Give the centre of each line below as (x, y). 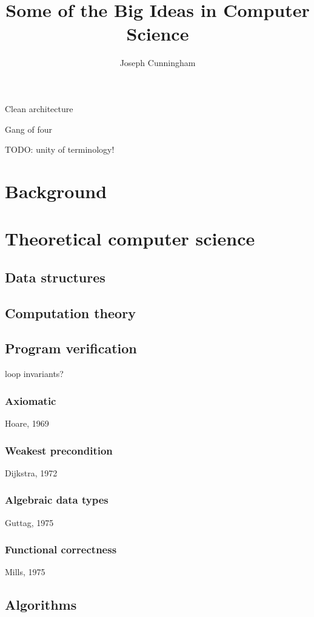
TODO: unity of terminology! (60, 149)
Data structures (55, 277)
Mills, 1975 (25, 572)
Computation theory (70, 312)
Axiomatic (31, 400)
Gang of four (28, 129)
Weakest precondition (59, 450)
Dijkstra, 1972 (31, 472)
